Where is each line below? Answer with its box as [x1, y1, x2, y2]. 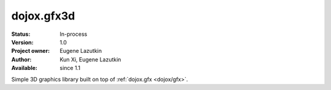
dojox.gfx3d [11, 9, 75, 22]
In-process [59, 30, 88, 38]
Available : [11, 64, 38, 72]
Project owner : [11, 47, 50, 55]
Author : [11, 55, 32, 63]
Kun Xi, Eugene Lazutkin [59, 55, 121, 63]
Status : [11, 30, 31, 38]
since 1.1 [59, 64, 81, 72]
